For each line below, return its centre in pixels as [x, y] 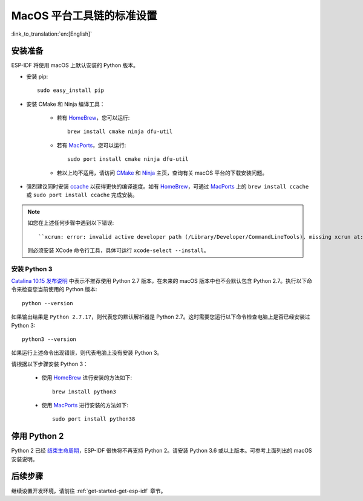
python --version [47, 303]
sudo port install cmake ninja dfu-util [128, 159]
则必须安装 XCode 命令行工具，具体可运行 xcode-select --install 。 [118, 250]
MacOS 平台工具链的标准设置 [84, 16]
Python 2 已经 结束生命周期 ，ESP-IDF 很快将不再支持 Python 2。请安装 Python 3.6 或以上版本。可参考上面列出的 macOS [162, 451]
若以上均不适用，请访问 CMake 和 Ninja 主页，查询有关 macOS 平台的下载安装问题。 [162, 173]
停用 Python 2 [38, 436]
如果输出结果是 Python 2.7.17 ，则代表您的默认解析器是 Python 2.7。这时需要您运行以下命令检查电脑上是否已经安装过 [161, 317]
